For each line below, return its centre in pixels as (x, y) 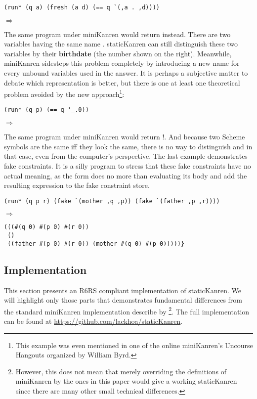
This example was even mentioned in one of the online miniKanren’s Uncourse (134, 345)
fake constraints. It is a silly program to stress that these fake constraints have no (128, 165)
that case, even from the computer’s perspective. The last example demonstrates (126, 156)
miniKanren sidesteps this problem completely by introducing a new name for (122, 63)
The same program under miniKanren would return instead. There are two (117, 34)
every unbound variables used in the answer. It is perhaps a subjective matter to (126, 73)
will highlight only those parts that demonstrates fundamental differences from (123, 300)
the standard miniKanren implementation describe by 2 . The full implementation (127, 310)
